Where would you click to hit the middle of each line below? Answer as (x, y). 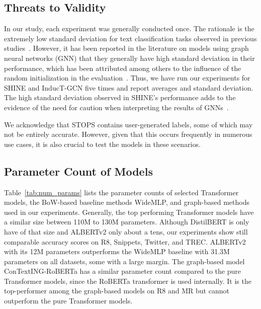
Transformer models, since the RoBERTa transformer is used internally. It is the (128, 281)
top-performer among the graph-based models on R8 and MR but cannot (117, 291)
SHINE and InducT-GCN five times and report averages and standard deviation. (129, 87)
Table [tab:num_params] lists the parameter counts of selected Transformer (121, 192)
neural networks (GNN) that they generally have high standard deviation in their (129, 58)
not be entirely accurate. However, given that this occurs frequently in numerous (128, 134)
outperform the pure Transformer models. (68, 301)
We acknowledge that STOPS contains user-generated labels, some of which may (128, 124)
